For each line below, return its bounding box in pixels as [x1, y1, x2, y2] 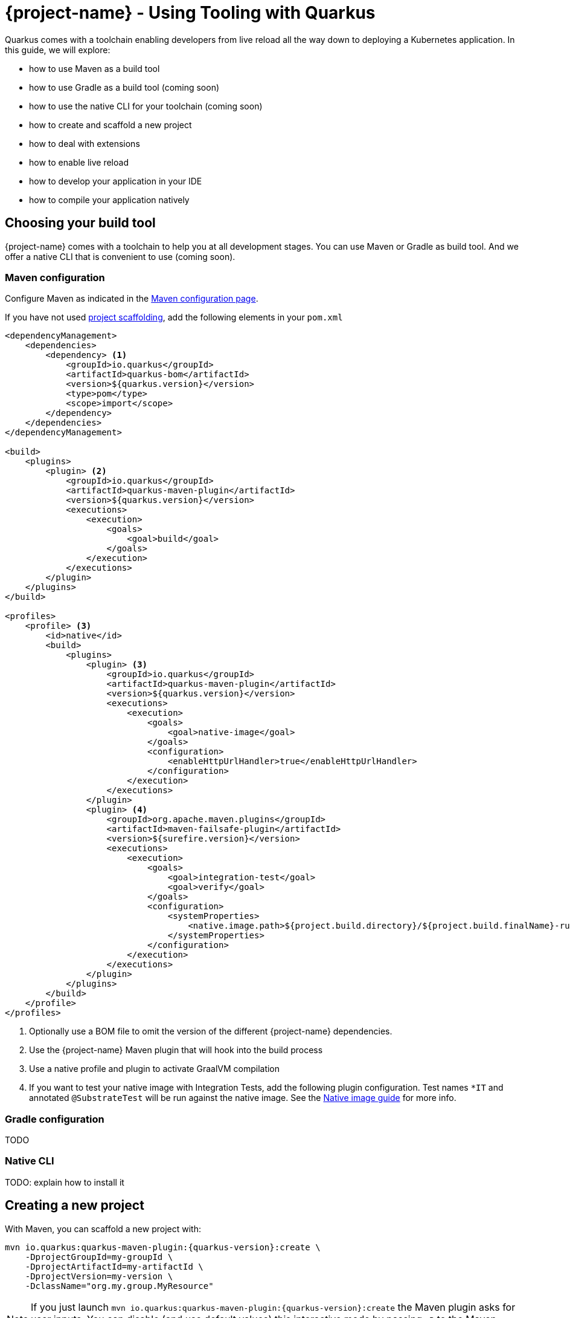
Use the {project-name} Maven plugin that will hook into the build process [29, 1045, 323, 1056]
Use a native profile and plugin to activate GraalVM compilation [29, 1063, 280, 1074]
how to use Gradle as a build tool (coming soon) [29, 82, 220, 93]
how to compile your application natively [29, 194, 190, 205]
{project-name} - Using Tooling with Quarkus [5, 2, 376, 23]
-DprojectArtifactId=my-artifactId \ [25, 1261, 203, 1271]
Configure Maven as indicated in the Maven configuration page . [5, 293, 258, 304]
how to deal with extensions [29, 138, 140, 149]
